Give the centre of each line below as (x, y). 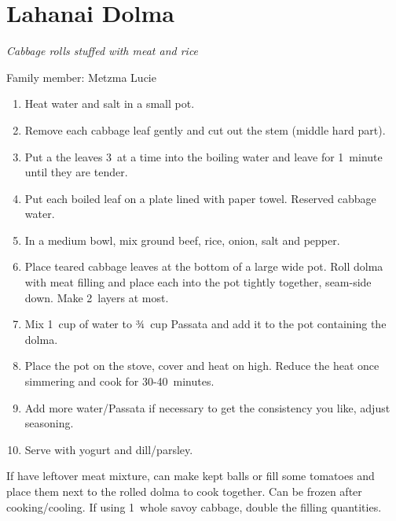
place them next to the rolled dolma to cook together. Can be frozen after (184, 491)
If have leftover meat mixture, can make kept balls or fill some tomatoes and (191, 476)
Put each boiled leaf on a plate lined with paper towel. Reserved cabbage (200, 198)
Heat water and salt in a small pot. (110, 103)
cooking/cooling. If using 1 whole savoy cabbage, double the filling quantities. (194, 506)
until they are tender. (76, 172)
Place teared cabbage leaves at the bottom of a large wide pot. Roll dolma (204, 266)
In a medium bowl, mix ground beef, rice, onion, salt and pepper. (182, 240)
